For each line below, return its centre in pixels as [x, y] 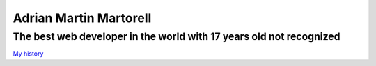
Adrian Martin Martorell [82, 18]
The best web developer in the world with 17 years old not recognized [177, 36]
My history [28, 54]
